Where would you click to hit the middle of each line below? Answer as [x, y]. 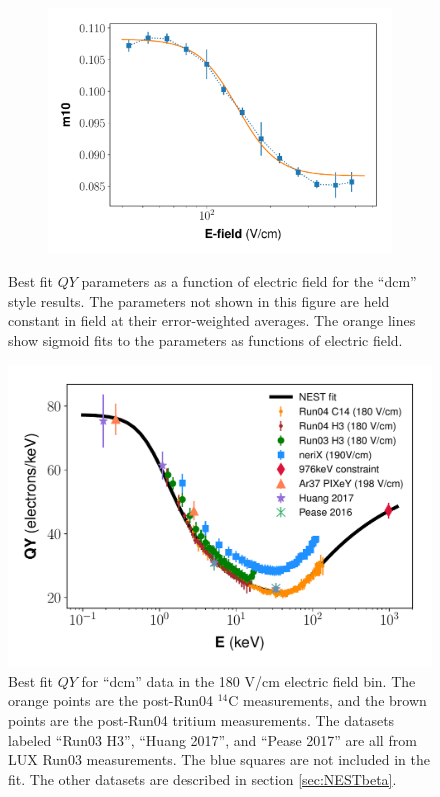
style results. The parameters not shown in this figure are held [199, 300]
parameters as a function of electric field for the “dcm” [249, 281]
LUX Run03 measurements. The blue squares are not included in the [219, 759]
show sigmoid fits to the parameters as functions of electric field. [205, 339]
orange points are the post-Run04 [110, 700]
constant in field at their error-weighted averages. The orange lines [212, 320]
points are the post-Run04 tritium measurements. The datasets [201, 719]
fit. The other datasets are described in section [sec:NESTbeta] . [202, 778]
